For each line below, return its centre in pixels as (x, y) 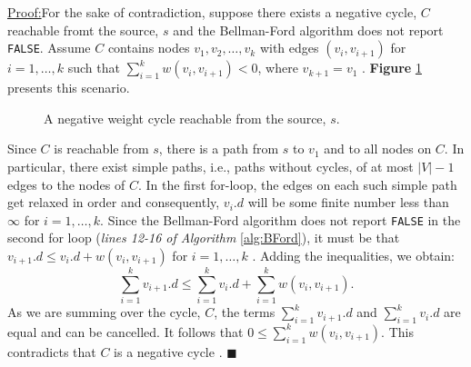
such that (94, 68)
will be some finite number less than (348, 202)
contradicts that (52, 351)
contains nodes (149, 48)
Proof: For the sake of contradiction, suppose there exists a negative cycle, (212, 12)
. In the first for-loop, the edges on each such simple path (297, 184)
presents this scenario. (69, 88)
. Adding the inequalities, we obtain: (354, 255)
